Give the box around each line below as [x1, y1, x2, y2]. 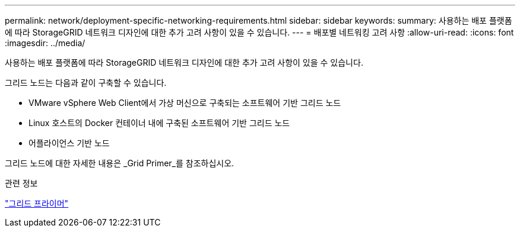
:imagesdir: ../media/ [5, 38, 85, 48]
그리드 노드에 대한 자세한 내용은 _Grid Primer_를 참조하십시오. [5, 158, 234, 168]
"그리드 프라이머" [5, 198, 69, 208]
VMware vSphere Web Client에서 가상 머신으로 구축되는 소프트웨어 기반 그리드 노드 [28, 98, 341, 108]
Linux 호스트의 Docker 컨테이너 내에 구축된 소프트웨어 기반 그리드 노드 [28, 118, 290, 128]
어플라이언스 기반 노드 [28, 138, 110, 148]
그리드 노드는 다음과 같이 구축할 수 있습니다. [5, 78, 167, 88]
